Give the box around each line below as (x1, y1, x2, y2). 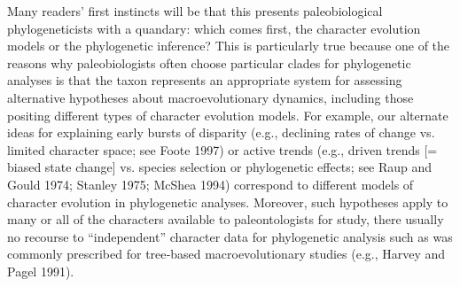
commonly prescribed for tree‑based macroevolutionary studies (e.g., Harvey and (7, 244, 446, 263)
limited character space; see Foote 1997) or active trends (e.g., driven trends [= (7, 140, 438, 159)
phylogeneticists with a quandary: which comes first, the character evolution (7, 19, 421, 37)
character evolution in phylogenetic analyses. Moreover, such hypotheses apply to (7, 192, 448, 211)
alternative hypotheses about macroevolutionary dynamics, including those (7, 88, 414, 106)
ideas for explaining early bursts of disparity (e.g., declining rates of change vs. (7, 123, 435, 142)
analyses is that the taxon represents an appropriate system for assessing (7, 71, 402, 89)
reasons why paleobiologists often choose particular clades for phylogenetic (7, 53, 411, 72)
